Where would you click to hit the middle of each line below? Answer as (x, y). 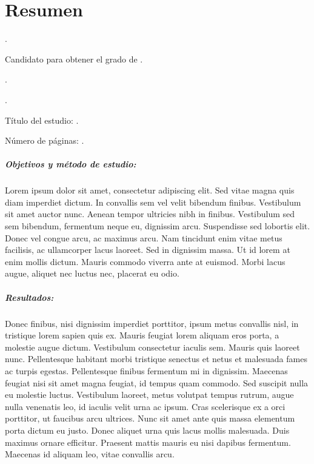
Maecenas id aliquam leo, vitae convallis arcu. (90, 454)
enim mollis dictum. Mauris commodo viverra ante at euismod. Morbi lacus (145, 261)
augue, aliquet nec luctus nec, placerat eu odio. (92, 273)
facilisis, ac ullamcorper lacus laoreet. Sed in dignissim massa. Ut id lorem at (148, 250)
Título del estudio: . (42, 120)
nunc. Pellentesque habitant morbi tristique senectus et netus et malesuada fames (156, 359)
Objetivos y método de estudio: (71, 164)
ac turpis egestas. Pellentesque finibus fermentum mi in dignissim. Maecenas (146, 370)
